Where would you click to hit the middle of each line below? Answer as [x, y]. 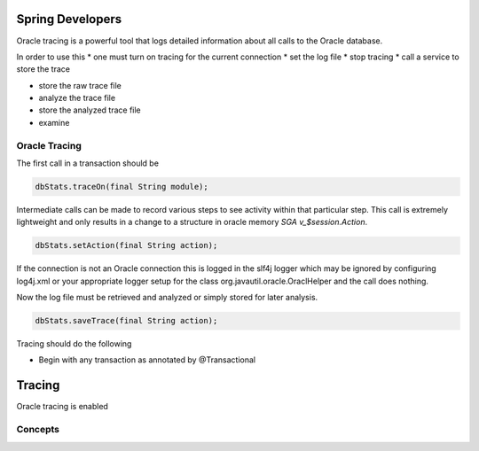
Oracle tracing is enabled [62, 407]
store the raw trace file [80, 85]
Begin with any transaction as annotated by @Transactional [147, 360]
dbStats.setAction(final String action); [126, 245]
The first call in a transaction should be [88, 163]
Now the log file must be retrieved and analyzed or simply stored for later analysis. [167, 298]
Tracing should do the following [74, 344]
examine [54, 122]
